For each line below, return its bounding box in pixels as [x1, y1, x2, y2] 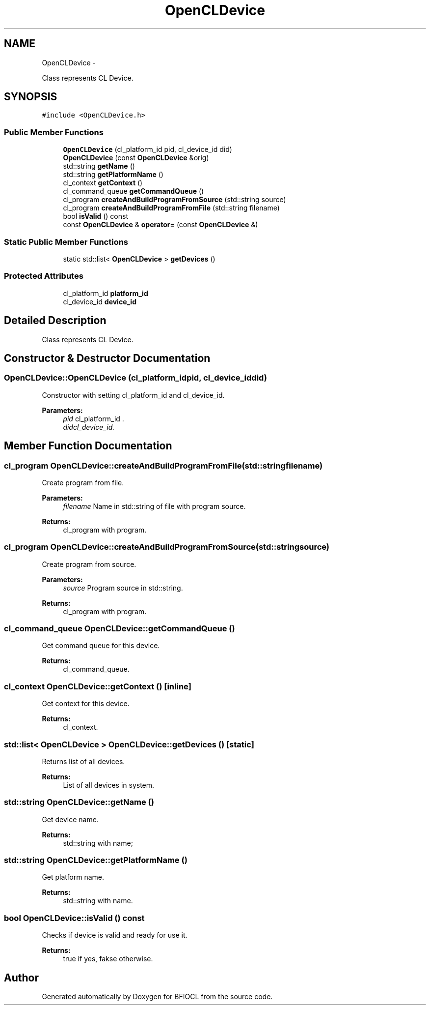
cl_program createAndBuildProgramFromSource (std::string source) [63, 195, 286, 204]
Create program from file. [42, 478, 124, 487]
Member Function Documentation [4, 440, 172, 452]
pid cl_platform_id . [63, 414, 124, 423]
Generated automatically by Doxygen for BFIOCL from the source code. [42, 992, 273, 1001]
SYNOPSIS [4, 90, 57, 103]
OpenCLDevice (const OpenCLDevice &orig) [63, 153, 209, 162]
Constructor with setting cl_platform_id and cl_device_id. [42, 390, 225, 399]
